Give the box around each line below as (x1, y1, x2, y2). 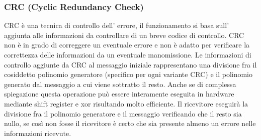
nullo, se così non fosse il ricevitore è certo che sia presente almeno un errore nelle (4, 118, 256, 128)
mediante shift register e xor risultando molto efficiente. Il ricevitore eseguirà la (4, 98, 248, 108)
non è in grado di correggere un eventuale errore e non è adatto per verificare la (4, 39, 250, 50)
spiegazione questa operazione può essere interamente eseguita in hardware (4, 88, 234, 99)
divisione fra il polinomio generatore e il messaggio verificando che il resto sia (4, 108, 242, 118)
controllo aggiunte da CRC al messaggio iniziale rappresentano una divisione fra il (4, 59, 257, 69)
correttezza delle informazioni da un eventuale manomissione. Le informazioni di (4, 49, 251, 59)
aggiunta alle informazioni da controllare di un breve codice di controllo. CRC (4, 29, 244, 40)
